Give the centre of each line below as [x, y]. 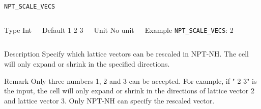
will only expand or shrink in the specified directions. [87, 63]
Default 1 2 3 [63, 30]
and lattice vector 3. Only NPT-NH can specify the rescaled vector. [109, 100]
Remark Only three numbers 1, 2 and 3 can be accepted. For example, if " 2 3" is [130, 80]
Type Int [18, 30]
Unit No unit [114, 30]
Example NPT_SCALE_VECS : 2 [189, 30]
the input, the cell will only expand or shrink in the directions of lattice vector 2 [129, 91]
